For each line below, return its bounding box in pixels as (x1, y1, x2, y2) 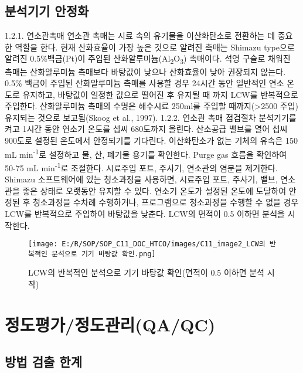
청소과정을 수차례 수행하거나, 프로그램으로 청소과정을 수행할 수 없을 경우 (32, 196, 299, 208)
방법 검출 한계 (5, 352, 83, 371)
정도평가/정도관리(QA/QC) (5, 312, 216, 336)
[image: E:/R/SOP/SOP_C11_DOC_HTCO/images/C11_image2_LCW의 (28, 240, 265, 249)
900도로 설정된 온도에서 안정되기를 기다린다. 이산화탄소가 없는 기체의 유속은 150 (5, 134, 298, 147)
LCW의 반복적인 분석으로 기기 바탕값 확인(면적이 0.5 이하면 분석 (28, 266, 265, 279)
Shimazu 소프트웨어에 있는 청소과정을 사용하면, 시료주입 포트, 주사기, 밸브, (5, 173, 278, 185)
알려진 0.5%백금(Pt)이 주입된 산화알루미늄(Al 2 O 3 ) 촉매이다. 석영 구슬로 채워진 (5, 52, 291, 66)
